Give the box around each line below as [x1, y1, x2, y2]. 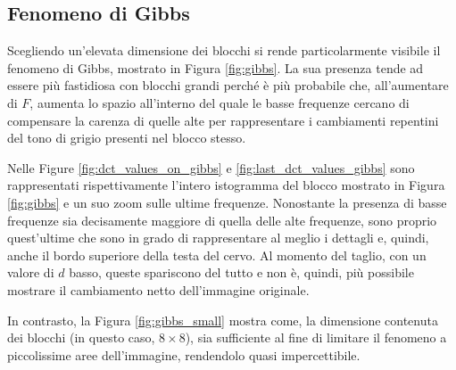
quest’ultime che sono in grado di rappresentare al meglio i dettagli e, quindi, [7, 228, 429, 247]
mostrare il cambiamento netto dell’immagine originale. [7, 280, 310, 299]
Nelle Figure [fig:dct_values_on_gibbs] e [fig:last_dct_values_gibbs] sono [7, 158, 415, 177]
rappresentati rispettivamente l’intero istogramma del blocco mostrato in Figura [7, 176, 445, 194]
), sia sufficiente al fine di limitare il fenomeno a [185, 328, 447, 347]
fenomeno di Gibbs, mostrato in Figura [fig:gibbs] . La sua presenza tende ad [7, 58, 424, 77]
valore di [7, 263, 54, 282]
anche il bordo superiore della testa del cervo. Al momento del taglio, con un [7, 245, 427, 264]
